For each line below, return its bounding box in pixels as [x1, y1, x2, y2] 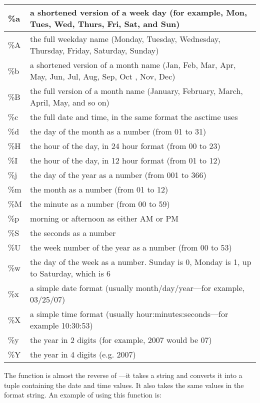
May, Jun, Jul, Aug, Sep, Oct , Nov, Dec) [30, 70, 175, 82]
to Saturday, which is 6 [30, 267, 111, 279]
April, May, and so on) [30, 96, 109, 108]
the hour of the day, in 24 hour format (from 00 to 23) [30, 140, 220, 151]
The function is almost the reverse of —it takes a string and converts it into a [4, 370, 242, 380]
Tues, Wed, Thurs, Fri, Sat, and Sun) [30, 18, 180, 29]
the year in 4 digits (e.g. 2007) [30, 348, 136, 360]
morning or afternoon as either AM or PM [30, 212, 179, 224]
